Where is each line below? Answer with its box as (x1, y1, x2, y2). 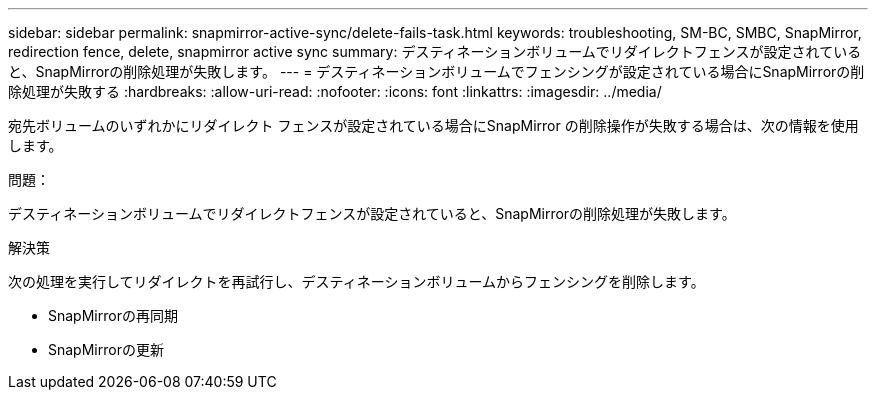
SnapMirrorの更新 (48, 341, 164, 358)
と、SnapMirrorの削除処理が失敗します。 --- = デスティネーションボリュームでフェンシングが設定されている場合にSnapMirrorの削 (8, 63, 865, 80)
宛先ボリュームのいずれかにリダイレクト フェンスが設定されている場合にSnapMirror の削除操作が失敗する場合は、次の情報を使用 (8, 117, 859, 134)
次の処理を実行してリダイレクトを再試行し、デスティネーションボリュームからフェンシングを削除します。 (8, 273, 705, 290)
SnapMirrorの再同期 (48, 307, 178, 324)
